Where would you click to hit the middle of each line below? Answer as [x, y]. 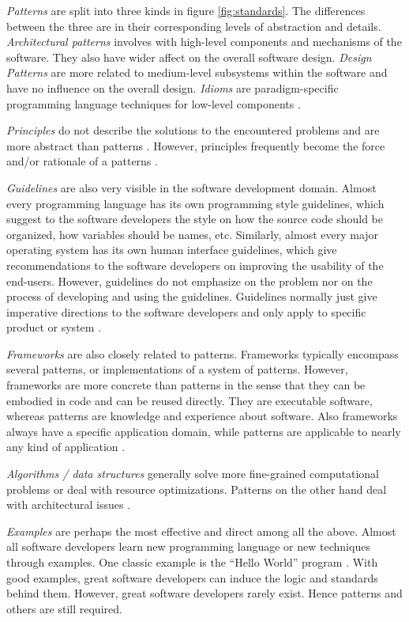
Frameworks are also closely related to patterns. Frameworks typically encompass [203, 353]
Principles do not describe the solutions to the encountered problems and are [193, 130]
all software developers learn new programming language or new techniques [188, 546]
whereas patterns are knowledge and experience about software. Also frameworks [202, 416]
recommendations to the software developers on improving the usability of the [195, 265]
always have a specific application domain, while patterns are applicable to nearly [204, 431]
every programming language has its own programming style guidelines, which [195, 203]
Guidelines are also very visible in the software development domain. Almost [191, 187]
